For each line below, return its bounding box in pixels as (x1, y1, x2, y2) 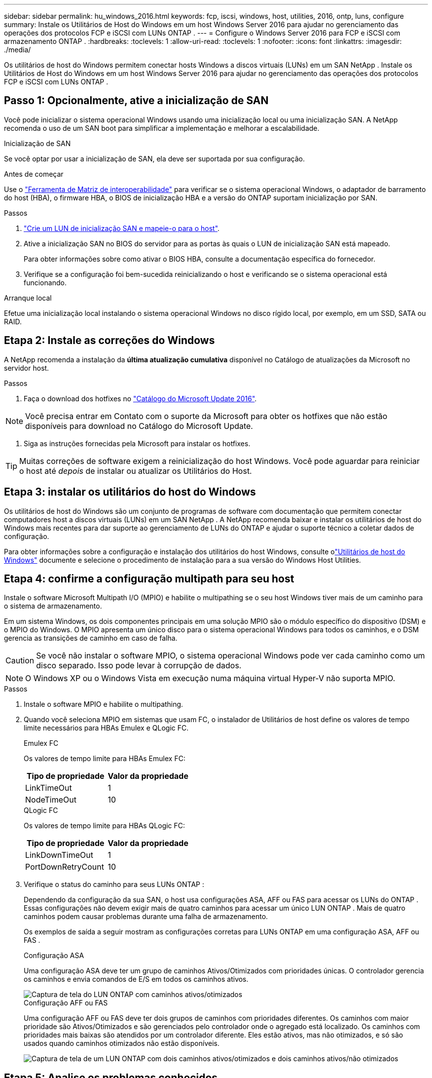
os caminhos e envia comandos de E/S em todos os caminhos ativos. (24, 975, 249, 984)
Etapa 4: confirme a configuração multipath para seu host (4, 572, 294, 585)
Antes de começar (4, 169, 64, 178)
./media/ (4, 45, 31, 54)
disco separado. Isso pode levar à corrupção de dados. (36, 660, 242, 671)
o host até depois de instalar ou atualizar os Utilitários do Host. (19, 465, 252, 476)
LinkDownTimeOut (25, 850, 93, 860)
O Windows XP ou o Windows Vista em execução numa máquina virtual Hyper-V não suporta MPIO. (25, 673, 396, 684)
